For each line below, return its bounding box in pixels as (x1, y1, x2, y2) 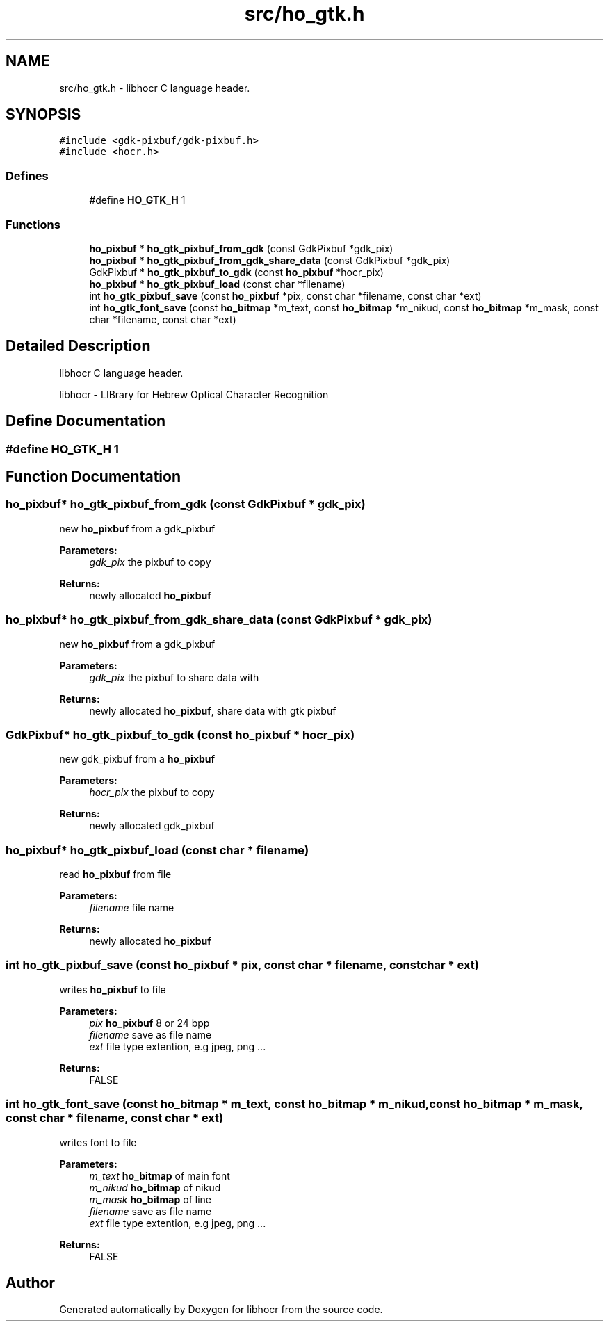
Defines (6, 168, 49, 183)
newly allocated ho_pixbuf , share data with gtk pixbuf (89, 704, 336, 717)
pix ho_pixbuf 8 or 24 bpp (89, 1016, 210, 1029)
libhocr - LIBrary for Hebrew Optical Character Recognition (59, 388, 329, 400)
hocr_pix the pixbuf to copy (89, 786, 215, 799)
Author (6, 1274, 55, 1292)
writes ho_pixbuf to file (59, 983, 166, 995)
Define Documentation (6, 412, 165, 430)
